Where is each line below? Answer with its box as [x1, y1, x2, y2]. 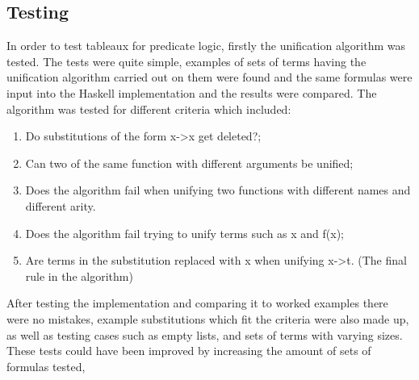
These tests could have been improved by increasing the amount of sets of [6, 342, 371, 359]
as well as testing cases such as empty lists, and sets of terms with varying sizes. [6, 326, 403, 343]
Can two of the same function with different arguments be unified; [25, 154, 354, 171]
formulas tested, [6, 357, 86, 374]
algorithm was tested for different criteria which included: [6, 100, 291, 117]
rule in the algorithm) [25, 267, 133, 284]
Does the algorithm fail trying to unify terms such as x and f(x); [25, 224, 344, 241]
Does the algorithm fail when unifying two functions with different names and [25, 182, 411, 198]
